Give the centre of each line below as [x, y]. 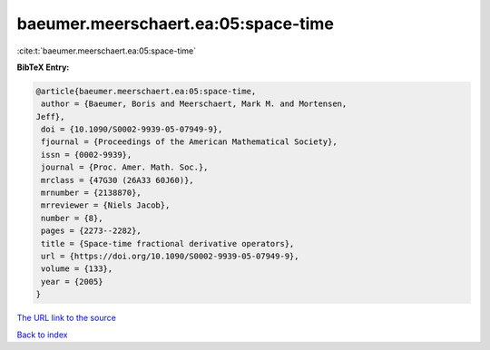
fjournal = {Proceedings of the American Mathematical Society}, [189, 142]
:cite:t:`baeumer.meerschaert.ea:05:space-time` [107, 51]
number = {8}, [72, 218]
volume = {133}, [77, 269]
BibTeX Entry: [43, 67]
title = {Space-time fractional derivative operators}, [168, 243]
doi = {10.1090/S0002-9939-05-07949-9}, [132, 130]
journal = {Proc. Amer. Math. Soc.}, [125, 167]
